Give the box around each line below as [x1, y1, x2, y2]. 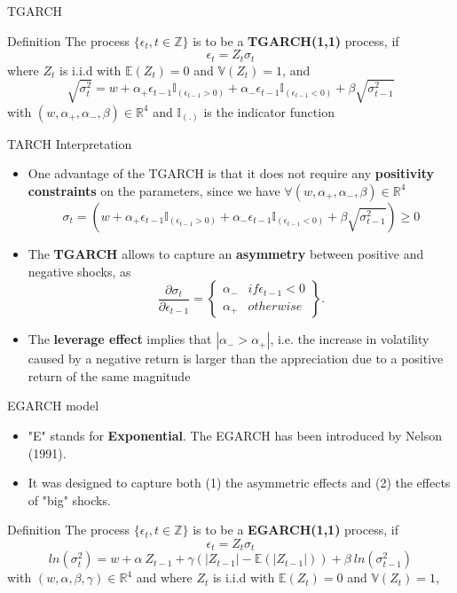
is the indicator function [203, 102, 335, 121]
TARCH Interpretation [7, 134, 132, 152]
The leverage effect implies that [28, 330, 212, 348]
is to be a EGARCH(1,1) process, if [193, 520, 398, 539]
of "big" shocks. [28, 490, 111, 509]
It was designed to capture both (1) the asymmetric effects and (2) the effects [28, 473, 451, 492]
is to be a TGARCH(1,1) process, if [193, 31, 399, 50]
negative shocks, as [28, 261, 131, 280]
